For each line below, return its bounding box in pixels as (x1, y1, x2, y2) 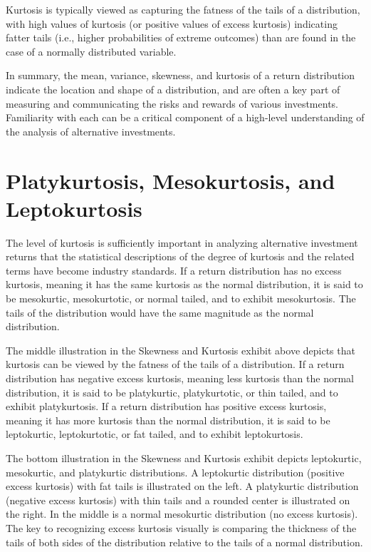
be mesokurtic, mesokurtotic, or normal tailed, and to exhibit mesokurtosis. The (6, 291, 356, 306)
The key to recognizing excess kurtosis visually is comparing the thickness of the (6, 520, 357, 535)
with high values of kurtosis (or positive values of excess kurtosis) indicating (6, 16, 338, 31)
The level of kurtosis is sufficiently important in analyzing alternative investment (6, 235, 358, 250)
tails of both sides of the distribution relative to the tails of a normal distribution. (6, 534, 363, 549)
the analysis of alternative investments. (6, 123, 176, 138)
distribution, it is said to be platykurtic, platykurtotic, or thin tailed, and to (6, 384, 338, 399)
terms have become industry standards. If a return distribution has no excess (6, 262, 342, 277)
